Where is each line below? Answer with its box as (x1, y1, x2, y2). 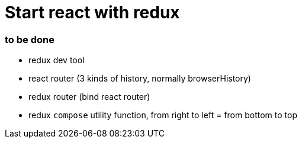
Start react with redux (5, 2, 180, 22)
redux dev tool (28, 55, 85, 66)
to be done (5, 33, 54, 45)
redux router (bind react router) (28, 92, 150, 102)
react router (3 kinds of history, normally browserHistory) (28, 73, 251, 84)
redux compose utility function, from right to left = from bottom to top (28, 110, 297, 121)
